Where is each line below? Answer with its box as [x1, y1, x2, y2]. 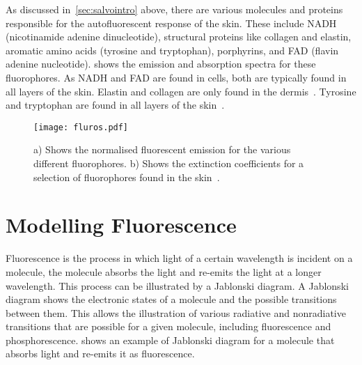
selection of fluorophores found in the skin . [33, 169, 220, 184]
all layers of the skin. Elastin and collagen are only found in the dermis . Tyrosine [6, 84, 356, 98]
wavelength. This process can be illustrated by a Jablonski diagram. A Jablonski [6, 278, 349, 293]
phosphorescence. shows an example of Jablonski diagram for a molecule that [6, 332, 335, 347]
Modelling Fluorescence [6, 210, 237, 239]
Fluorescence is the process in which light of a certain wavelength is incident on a [6, 251, 353, 265]
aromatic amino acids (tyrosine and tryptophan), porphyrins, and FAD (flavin [6, 42, 339, 57]
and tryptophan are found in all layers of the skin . [6, 98, 225, 112]
